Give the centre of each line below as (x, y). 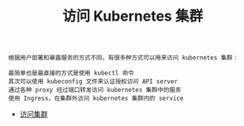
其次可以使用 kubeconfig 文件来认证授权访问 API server (93, 82)
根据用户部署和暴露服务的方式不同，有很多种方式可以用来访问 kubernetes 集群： (124, 58)
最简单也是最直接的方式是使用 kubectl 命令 (71, 73)
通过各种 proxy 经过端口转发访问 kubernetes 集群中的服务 (95, 90)
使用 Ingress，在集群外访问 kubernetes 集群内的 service (96, 99)
